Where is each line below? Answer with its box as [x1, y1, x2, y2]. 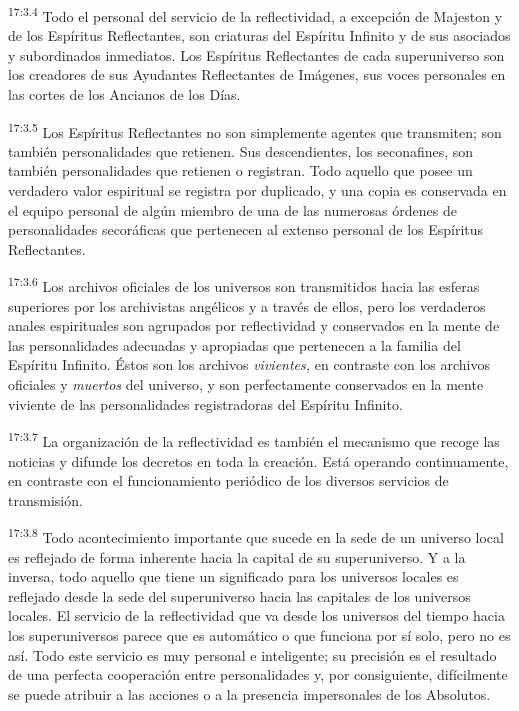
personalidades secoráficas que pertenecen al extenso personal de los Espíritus [8, 219, 484, 240]
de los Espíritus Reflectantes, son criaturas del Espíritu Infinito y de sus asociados [8, 25, 511, 46]
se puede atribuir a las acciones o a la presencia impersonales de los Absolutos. [8, 683, 491, 704]
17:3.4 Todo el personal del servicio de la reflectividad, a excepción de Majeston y [8, 3, 503, 26]
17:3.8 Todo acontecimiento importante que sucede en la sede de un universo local [8, 524, 504, 547]
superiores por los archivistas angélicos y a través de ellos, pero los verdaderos [8, 295, 486, 316]
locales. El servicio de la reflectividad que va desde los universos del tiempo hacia [8, 605, 505, 626]
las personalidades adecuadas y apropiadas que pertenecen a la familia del [8, 334, 461, 355]
